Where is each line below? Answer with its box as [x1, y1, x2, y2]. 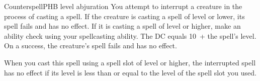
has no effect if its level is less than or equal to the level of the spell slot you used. [4, 67, 256, 77]
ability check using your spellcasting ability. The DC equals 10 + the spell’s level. [4, 30, 256, 41]
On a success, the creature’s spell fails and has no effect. [4, 40, 177, 51]
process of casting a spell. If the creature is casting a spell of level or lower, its [4, 11, 245, 21]
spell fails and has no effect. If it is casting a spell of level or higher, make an [4, 21, 241, 31]
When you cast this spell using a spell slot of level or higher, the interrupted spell [4, 57, 256, 67]
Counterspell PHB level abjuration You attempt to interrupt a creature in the [4, 1, 242, 11]
